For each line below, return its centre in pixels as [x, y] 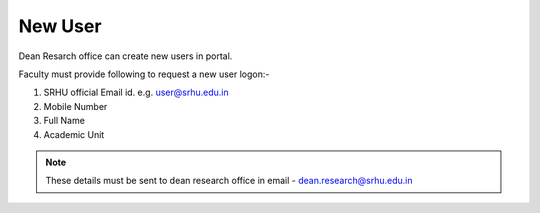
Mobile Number [75, 106]
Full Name [64, 121]
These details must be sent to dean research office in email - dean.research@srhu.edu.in [229, 181]
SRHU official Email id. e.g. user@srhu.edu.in [136, 92]
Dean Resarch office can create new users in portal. [125, 56]
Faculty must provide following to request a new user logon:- [144, 74]
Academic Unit [74, 134]
